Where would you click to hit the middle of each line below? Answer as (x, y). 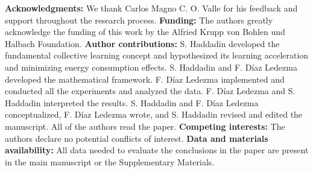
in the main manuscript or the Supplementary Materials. (110, 161)
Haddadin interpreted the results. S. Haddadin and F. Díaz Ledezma (132, 102)
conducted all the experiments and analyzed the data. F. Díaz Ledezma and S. (150, 91)
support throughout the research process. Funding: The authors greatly (139, 20)
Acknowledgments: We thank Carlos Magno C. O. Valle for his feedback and (151, 8)
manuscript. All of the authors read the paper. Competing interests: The (145, 126)
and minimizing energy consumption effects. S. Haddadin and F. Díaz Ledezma (151, 67)
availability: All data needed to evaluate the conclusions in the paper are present (157, 150)
